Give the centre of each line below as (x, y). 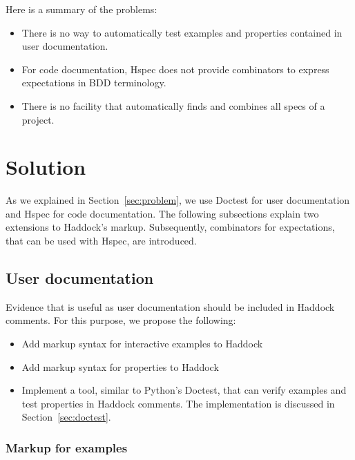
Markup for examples (67, 447)
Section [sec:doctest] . (66, 417)
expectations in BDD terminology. (94, 83)
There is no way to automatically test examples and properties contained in (182, 32)
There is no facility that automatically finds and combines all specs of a (173, 105)
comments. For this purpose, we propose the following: (121, 320)
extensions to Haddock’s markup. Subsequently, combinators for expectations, (170, 227)
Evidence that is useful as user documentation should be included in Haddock (170, 306)
